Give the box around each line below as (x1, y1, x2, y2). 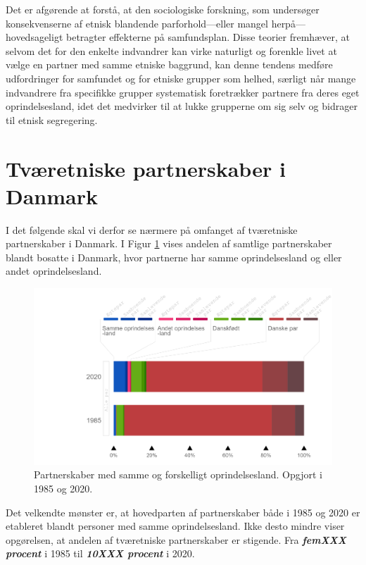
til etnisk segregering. (6, 112, 98, 127)
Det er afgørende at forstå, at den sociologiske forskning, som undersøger (6, 2, 320, 16)
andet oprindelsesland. (6, 263, 102, 278)
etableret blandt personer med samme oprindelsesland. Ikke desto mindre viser (6, 519, 345, 533)
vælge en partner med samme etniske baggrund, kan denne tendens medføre (6, 57, 333, 72)
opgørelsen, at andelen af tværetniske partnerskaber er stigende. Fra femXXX (6, 532, 346, 547)
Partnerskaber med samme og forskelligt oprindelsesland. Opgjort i (34, 467, 322, 482)
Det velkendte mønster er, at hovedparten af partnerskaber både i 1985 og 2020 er (6, 504, 360, 519)
